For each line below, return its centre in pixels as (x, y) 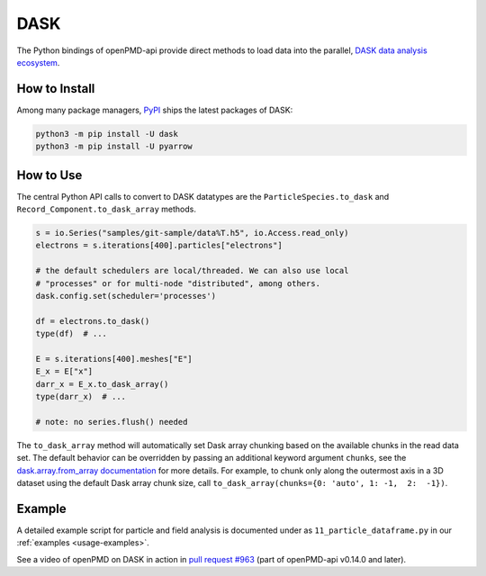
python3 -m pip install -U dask (107, 134)
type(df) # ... (72, 334)
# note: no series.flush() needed (112, 422)
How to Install (56, 89)
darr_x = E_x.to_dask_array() (102, 384)
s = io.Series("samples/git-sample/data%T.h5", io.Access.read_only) (192, 233)
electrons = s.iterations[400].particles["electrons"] (159, 246)
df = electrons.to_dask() (93, 321)
